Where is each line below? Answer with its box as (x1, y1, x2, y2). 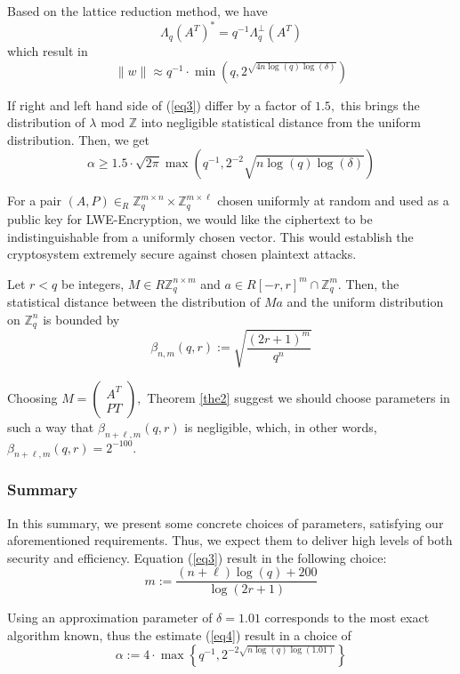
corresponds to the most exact (264, 608, 430, 627)
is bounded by (43, 309, 120, 328)
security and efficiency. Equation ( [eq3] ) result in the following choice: (7, 548, 387, 566)
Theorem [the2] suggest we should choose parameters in (147, 388, 450, 406)
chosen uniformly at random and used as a (217, 191, 449, 210)
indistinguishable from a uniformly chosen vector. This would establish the (7, 227, 414, 245)
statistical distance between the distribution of (7, 293, 261, 311)
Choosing (7, 388, 58, 406)
